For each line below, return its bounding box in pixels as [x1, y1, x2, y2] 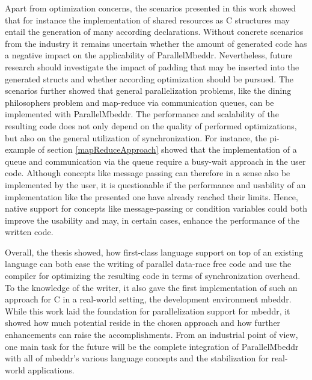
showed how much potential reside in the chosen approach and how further [5, 316, 281, 329]
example [5, 143, 35, 156]
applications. [28, 363, 75, 376]
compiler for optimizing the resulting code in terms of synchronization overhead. [5, 269, 301, 282]
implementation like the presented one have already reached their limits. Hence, [5, 190, 298, 203]
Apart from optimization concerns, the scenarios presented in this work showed [5, 2, 296, 14]
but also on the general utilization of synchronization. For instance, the [5, 131, 267, 144]
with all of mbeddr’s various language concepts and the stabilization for [5, 352, 269, 364]
